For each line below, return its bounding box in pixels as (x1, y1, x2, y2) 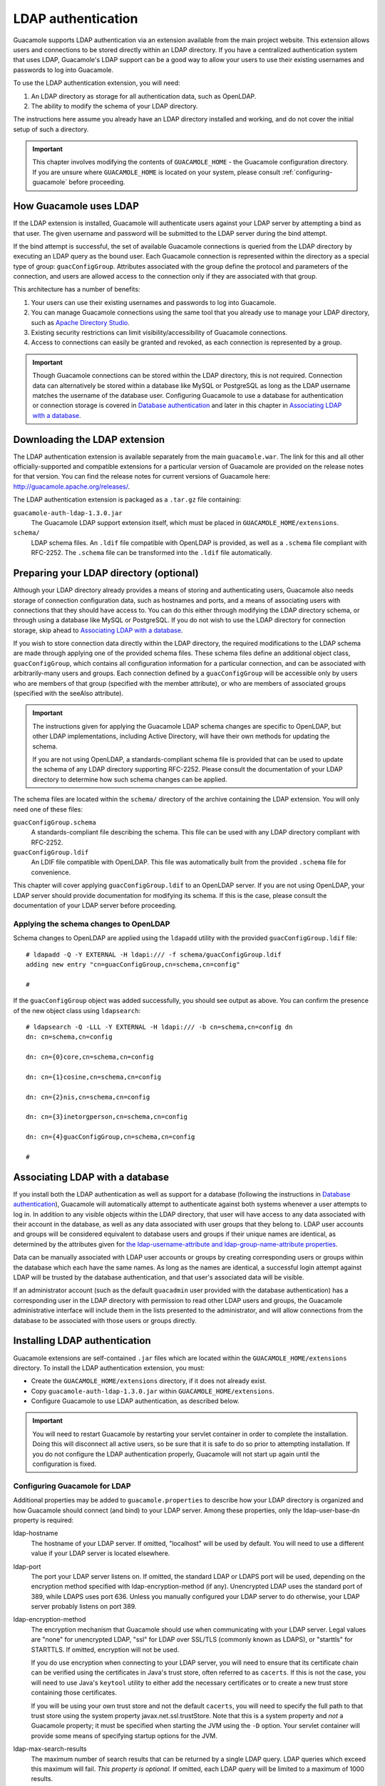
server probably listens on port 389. (31, 1602, 137, 1611)
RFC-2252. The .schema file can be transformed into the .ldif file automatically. (31, 549, 272, 557)
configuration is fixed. (32, 1460, 97, 1468)
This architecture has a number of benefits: (13, 285, 140, 294)
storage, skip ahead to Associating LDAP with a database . (13, 626, 183, 634)
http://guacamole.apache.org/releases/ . (13, 482, 130, 491)
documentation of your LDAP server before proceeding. (13, 901, 178, 910)
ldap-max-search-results (13, 1745, 87, 1753)
